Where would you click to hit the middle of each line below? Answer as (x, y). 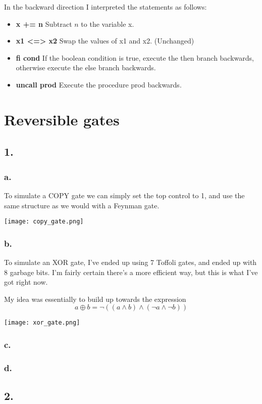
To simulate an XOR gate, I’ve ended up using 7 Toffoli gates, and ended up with (130, 262)
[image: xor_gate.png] (42, 323)
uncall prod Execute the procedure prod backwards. (99, 84)
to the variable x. (108, 24)
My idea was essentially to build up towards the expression (95, 299)
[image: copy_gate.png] (44, 222)
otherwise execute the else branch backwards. (86, 68)
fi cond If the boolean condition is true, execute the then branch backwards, (135, 57)
